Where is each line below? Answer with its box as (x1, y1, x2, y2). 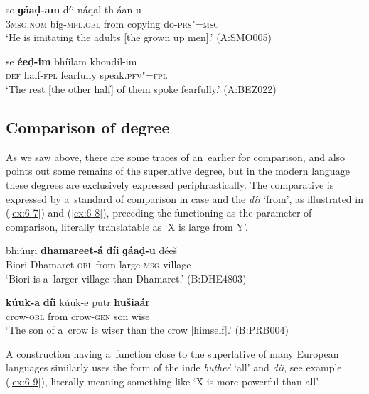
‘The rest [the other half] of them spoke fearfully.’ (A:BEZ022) (6, 81, 277, 96)
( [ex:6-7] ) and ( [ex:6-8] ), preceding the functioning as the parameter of (6, 205, 312, 220)
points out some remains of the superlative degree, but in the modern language (6, 163, 350, 178)
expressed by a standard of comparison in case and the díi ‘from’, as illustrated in (6, 191, 363, 206)
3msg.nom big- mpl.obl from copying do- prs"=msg (6, 16, 220, 31)
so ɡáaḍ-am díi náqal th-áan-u (6, 2, 141, 16)
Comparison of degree (6, 116, 170, 138)
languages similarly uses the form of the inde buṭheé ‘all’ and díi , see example (6, 360, 342, 375)
